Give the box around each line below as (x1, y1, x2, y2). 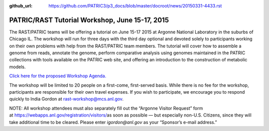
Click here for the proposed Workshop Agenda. (9, 73, 107, 79)
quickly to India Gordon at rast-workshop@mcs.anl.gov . (9, 96, 124, 102)
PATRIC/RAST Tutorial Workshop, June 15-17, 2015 (9, 15, 169, 24)
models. (9, 64, 26, 70)
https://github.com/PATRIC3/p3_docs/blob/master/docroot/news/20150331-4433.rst (48, 3, 222, 8)
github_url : (9, 3, 32, 8)
